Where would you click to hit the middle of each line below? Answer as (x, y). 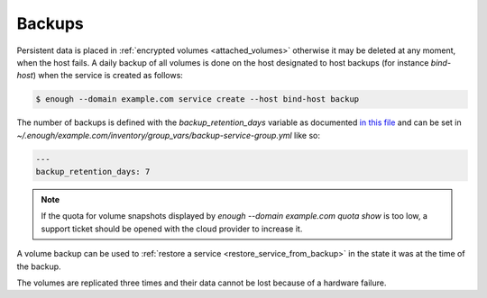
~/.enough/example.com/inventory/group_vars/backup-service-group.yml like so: (168, 135)
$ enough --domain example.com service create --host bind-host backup (198, 99)
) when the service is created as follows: (108, 76)
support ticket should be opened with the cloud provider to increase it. (172, 229)
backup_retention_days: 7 (93, 172)
